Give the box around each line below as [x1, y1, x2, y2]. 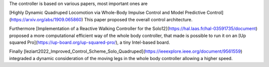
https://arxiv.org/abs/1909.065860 [10, 16, 82, 22]
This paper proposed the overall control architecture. [84, 16, 193, 22]
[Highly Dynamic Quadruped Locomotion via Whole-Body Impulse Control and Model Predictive [9, 10, 206, 16]
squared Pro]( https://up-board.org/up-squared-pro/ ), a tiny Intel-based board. [9, 39, 170, 45]
